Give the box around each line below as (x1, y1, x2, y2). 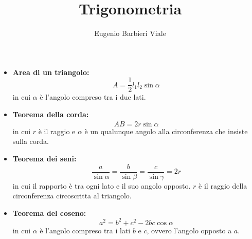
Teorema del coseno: (12, 207, 86, 218)
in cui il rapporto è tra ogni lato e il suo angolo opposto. (12, 180, 191, 191)
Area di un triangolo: (12, 66, 89, 77)
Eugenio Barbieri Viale (94, 28, 166, 39)
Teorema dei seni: (12, 153, 77, 163)
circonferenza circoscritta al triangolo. (12, 190, 132, 201)
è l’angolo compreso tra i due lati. (40, 91, 146, 102)
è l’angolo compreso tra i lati (40, 225, 131, 235)
